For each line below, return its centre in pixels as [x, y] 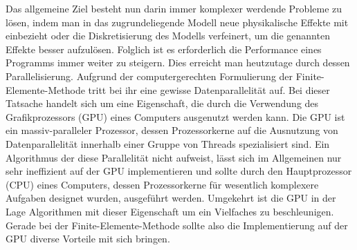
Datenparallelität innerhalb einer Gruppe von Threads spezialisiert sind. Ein [168, 143]
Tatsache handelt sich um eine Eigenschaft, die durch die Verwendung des [162, 103]
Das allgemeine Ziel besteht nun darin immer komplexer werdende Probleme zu [174, 8]
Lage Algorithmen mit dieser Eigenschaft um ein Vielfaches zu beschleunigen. [170, 211]
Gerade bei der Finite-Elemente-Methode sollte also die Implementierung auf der [177, 225]
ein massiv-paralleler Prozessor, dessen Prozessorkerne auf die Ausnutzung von [172, 130]
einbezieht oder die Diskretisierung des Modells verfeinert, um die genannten [168, 36]
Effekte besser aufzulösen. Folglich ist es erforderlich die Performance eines [164, 49]
